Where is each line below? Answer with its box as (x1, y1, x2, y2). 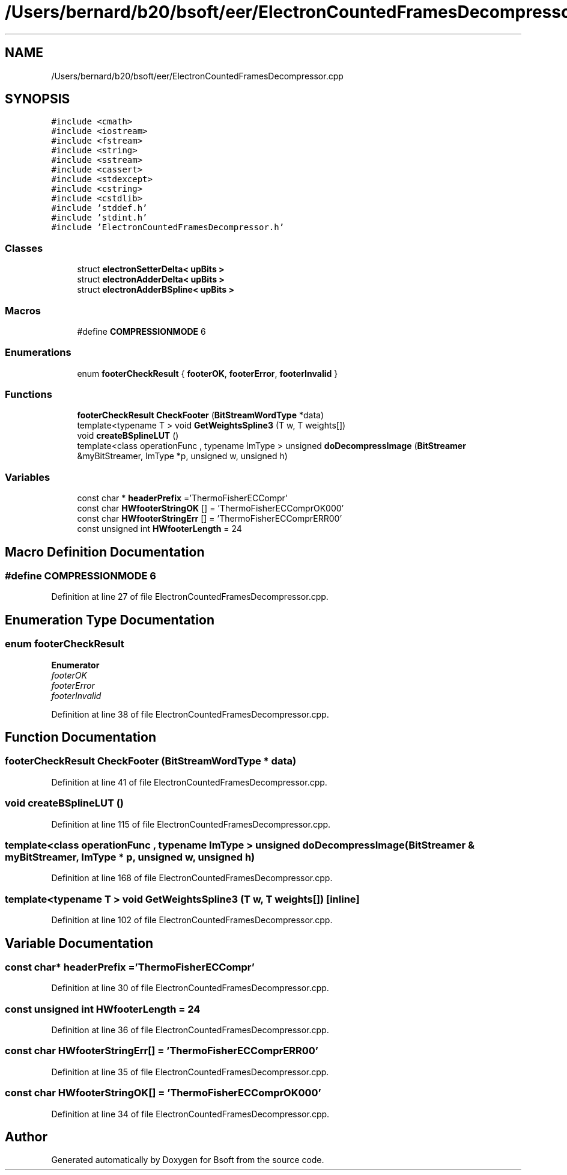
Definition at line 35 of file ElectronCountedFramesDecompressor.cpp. (51, 1066, 329, 1077)
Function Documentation (5, 730, 156, 745)
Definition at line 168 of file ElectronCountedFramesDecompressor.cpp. (51, 873, 333, 884)
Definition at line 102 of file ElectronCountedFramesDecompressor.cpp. (51, 915, 333, 926)
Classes (5, 242, 43, 254)
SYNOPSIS (5, 91, 70, 107)
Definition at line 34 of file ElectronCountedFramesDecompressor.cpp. (51, 1108, 330, 1119)
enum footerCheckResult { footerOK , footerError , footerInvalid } (77, 368, 338, 379)
